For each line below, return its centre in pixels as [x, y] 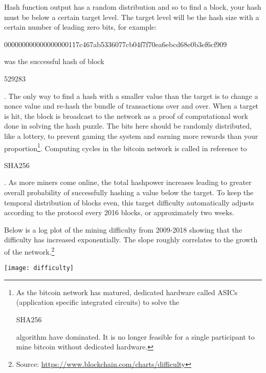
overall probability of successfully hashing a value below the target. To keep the [129, 192]
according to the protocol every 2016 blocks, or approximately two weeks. [119, 212]
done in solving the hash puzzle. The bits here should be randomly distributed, [128, 126]
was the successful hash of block [54, 61]
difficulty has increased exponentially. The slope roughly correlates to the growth [131, 240]
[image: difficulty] [39, 268]
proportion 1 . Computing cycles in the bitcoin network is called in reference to [126, 147]
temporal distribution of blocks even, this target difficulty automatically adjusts [129, 202]
